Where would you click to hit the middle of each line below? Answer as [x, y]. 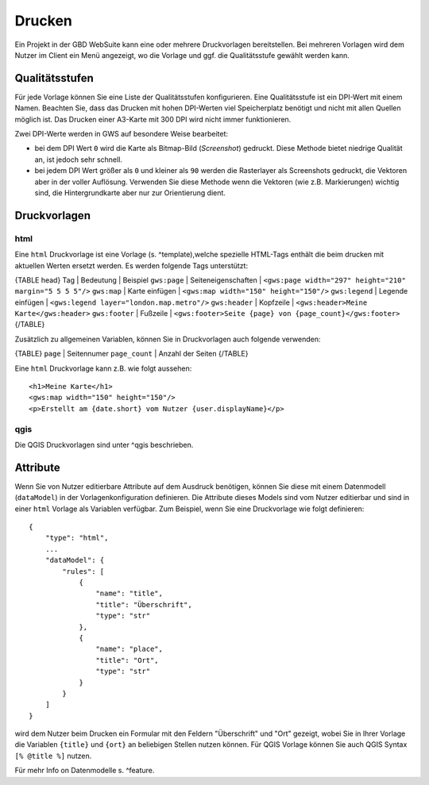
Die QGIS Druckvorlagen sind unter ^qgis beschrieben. [104, 444]
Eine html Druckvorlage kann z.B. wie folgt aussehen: [103, 368]
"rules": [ [83, 571]
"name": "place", [129, 649]
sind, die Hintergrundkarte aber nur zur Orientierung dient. [130, 192]
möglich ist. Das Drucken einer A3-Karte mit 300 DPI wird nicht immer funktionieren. [153, 119]
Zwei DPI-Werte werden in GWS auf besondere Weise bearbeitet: [122, 134]
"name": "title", [129, 594]
